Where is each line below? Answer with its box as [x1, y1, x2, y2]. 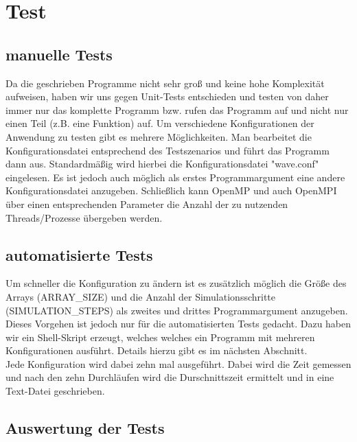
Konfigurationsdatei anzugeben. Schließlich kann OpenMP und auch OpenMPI [5, 183, 337, 198]
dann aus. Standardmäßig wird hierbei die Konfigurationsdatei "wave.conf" [5, 156, 319, 171]
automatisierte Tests [5, 244, 153, 265]
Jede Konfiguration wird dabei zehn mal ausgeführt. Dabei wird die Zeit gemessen [5, 356, 352, 371]
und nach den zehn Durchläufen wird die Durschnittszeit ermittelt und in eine [5, 370, 334, 384]
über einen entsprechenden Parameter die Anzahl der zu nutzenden [5, 196, 288, 211]
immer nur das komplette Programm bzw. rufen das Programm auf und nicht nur [5, 102, 349, 117]
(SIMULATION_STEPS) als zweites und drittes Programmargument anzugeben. [5, 303, 348, 317]
